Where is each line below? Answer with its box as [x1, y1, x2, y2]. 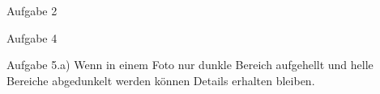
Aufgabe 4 [6, 29, 58, 46]
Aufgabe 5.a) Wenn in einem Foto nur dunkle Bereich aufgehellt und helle [6, 56, 374, 73]
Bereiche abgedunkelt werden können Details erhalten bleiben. [6, 72, 315, 88]
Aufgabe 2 [6, 2, 58, 18]
